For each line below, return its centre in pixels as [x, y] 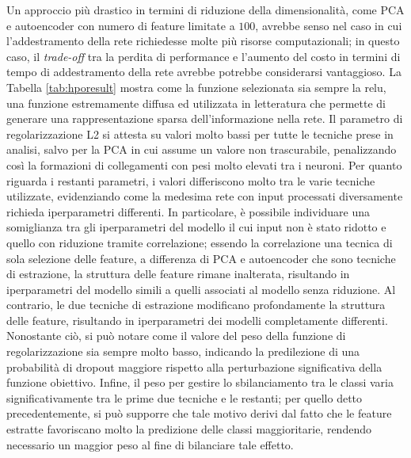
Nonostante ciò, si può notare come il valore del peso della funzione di [176, 336]
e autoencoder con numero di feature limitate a [121, 25]
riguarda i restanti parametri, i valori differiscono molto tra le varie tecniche [191, 180]
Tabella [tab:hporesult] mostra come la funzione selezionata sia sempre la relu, [196, 87]
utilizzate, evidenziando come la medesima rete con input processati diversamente [205, 196]
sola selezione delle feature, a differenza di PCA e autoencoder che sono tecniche [201, 258]
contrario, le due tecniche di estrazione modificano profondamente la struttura [196, 305]
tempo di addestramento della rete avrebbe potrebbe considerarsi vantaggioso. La [204, 72]
